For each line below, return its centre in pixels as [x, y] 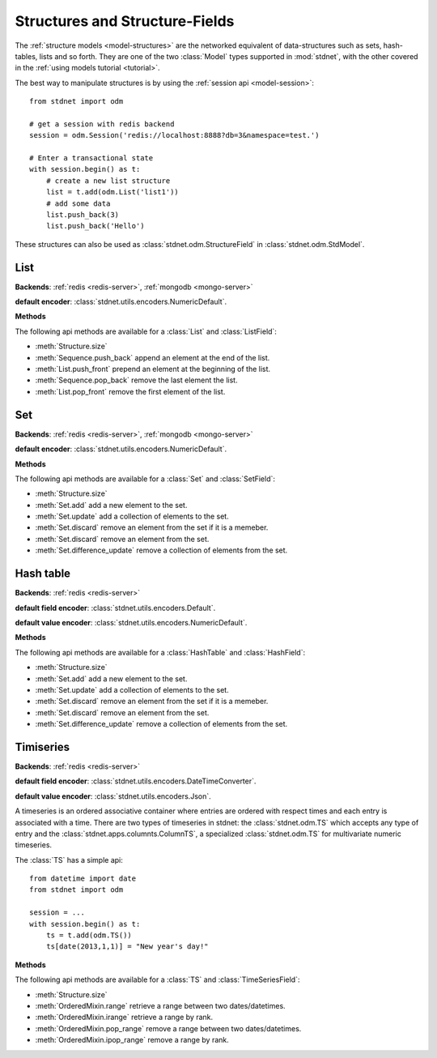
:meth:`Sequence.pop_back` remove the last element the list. [136, 380]
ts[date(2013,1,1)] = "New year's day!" [127, 947]
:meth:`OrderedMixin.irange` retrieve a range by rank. [124, 1017]
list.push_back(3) [83, 215]
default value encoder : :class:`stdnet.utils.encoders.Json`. [113, 796]
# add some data [78, 203]
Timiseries [42, 747]
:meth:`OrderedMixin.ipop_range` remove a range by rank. [132, 1040]
